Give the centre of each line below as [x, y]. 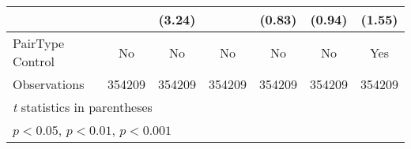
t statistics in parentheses [83, 107]
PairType [39, 43]
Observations [49, 84]
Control [34, 61]
